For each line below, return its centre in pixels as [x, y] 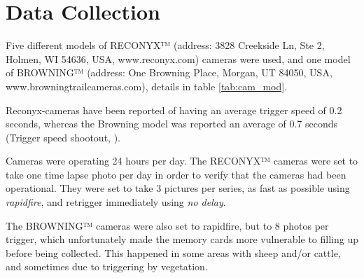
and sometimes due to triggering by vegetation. [107, 266]
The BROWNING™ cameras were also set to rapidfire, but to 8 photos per [167, 225]
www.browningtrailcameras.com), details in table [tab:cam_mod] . [147, 86]
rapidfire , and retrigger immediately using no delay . [116, 202]
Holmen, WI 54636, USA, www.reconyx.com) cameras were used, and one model [178, 58]
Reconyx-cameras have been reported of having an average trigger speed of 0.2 [174, 110]
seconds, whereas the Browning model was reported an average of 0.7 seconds [172, 124]
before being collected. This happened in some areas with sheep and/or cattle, [173, 252]
